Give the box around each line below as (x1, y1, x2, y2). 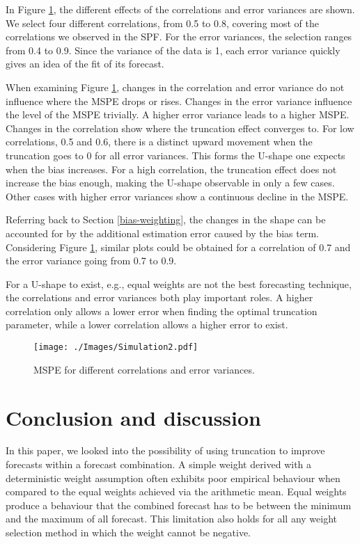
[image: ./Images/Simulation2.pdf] (33, 342, 198, 353)
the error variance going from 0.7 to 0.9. (6, 253, 177, 268)
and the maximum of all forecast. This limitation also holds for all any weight (6, 511, 337, 526)
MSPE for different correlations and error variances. (33, 362, 255, 376)
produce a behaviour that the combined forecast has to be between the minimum (6, 497, 352, 512)
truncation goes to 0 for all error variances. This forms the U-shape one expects (6, 147, 345, 162)
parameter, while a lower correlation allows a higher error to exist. (6, 317, 288, 332)
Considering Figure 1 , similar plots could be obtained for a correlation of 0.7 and (6, 239, 351, 254)
